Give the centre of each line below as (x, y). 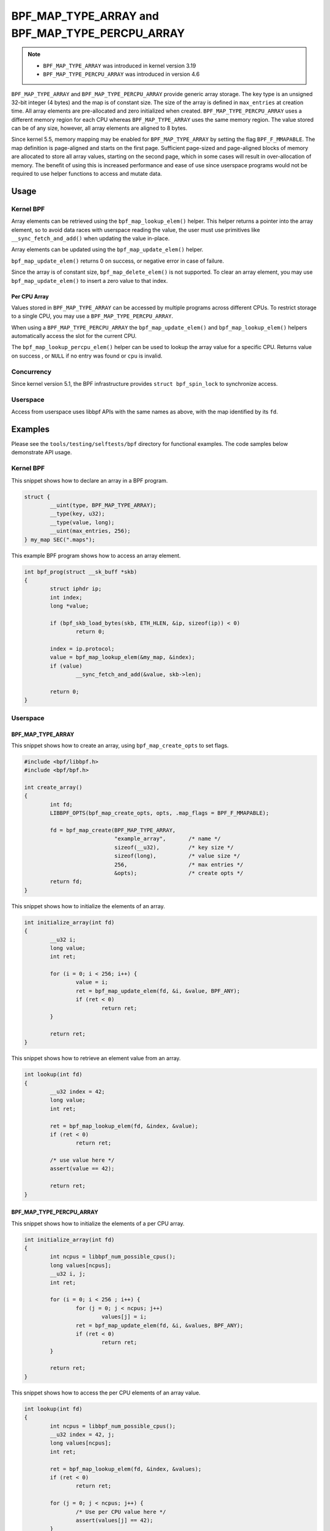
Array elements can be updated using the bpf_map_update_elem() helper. (108, 250)
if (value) (66, 666)
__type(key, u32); (77, 514)
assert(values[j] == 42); (114, 1520)
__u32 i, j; (68, 1274)
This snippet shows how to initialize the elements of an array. (88, 906)
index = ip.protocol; (82, 649)
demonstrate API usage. (42, 453)
